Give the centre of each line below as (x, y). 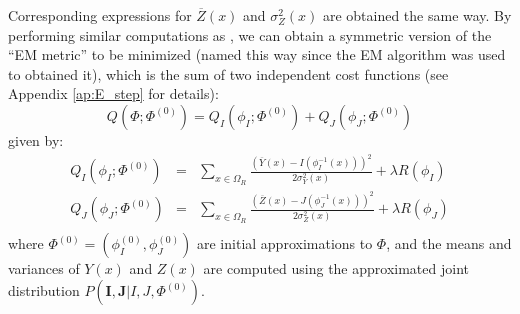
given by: (36, 139)
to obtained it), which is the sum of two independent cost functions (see (228, 73)
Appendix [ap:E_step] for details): (113, 93)
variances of (44, 268)
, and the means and (449, 243)
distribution (44, 290)
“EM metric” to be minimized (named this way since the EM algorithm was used (257, 54)
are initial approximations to (285, 243)
